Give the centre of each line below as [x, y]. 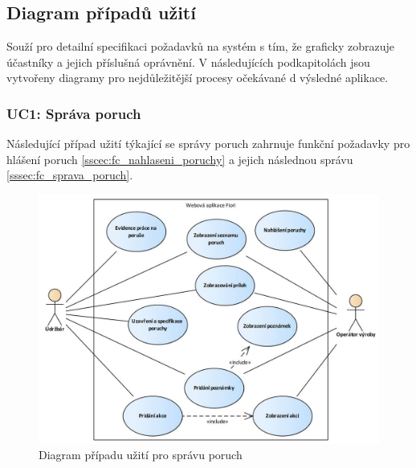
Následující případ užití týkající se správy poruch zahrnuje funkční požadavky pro [208, 144]
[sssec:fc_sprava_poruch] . [70, 175]
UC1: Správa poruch [74, 113]
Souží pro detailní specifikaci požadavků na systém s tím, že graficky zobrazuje [201, 46]
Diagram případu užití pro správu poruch [141, 455]
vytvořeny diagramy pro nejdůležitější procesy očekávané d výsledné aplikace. [198, 78]
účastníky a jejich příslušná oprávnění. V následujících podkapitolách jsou [188, 62]
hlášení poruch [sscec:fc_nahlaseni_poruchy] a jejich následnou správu [180, 159]
